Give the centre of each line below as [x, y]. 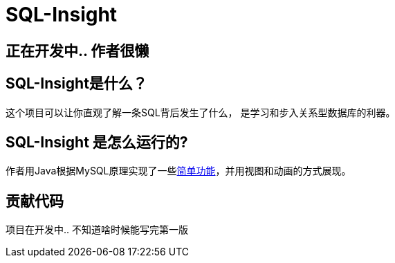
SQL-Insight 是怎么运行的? [97, 143]
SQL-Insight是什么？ [76, 84]
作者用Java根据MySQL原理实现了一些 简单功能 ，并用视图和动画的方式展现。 [178, 171]
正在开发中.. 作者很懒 [77, 51]
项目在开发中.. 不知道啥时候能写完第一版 [97, 230]
